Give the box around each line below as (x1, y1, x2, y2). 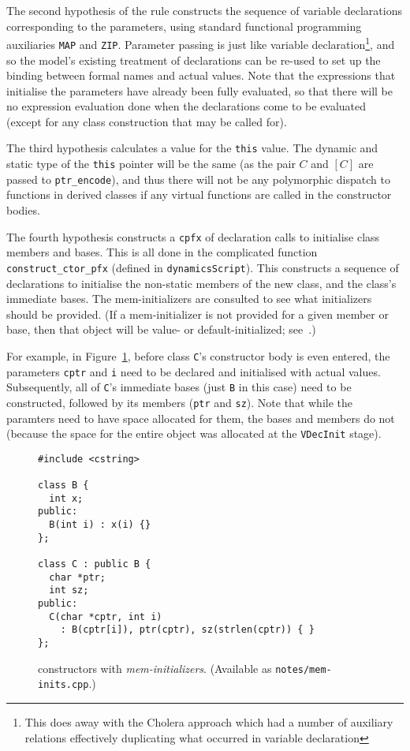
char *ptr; (49, 571, 106, 583)
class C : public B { (38, 559, 151, 570)
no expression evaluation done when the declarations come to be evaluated (6, 98, 367, 114)
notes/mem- (275, 663, 332, 675)
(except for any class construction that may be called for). (6, 113, 287, 129)
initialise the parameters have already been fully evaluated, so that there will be (6, 82, 393, 99)
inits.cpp (38, 679, 89, 691)
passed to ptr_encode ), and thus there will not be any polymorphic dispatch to (6, 170, 390, 187)
